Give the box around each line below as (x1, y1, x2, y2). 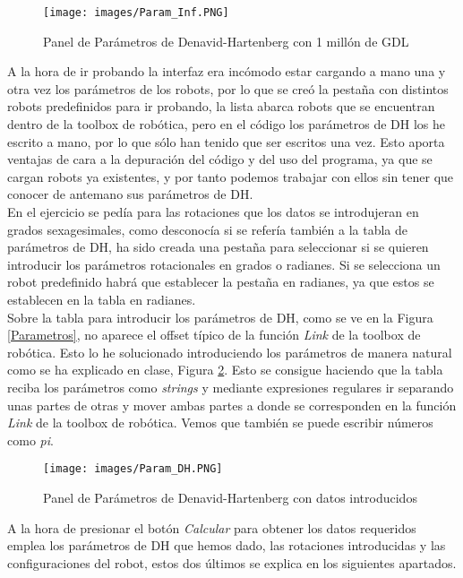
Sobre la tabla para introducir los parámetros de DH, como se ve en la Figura (7, 307, 433, 326)
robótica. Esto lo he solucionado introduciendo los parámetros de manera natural (7, 342, 452, 361)
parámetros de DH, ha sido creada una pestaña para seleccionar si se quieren (7, 237, 429, 256)
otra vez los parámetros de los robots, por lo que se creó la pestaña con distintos (7, 79, 449, 98)
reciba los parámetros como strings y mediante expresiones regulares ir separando (7, 377, 454, 396)
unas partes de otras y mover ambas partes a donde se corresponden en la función (7, 395, 457, 414)
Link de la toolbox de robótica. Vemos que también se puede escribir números (7, 413, 433, 432)
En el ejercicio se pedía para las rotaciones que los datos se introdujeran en (7, 203, 419, 220)
